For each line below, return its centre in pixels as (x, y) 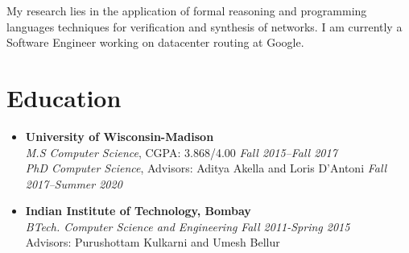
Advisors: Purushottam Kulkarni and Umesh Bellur (153, 242)
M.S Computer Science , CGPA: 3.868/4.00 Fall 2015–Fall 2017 (181, 152)
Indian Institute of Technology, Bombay (138, 211)
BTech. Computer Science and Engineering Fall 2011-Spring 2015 (188, 226)
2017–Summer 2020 (74, 183)
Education (64, 97)
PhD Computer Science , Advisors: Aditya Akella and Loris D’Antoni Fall (206, 168)
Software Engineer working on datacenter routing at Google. (155, 42)
